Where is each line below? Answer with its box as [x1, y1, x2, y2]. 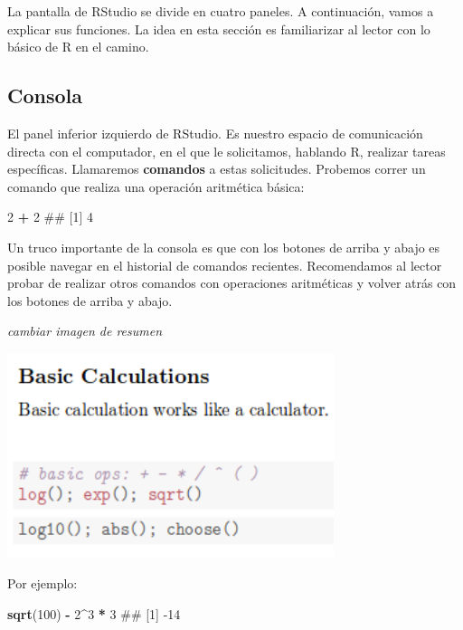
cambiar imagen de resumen [7, 321, 163, 340]
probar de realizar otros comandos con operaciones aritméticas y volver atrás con [7, 273, 457, 292]
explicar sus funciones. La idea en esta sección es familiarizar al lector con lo [7, 19, 430, 38]
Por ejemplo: [7, 573, 78, 592]
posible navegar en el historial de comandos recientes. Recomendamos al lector [7, 255, 442, 274]
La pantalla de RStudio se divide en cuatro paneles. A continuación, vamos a [7, 2, 434, 20]
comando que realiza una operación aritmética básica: [7, 177, 305, 196]
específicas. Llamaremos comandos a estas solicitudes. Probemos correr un [7, 159, 426, 178]
